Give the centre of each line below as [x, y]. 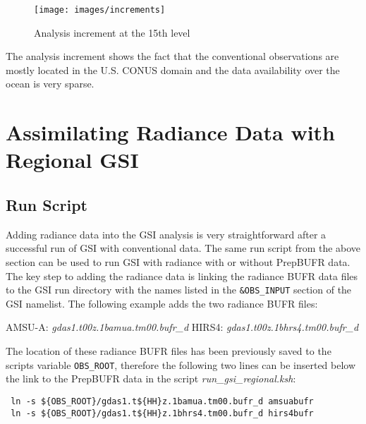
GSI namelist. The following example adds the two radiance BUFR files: [162, 303]
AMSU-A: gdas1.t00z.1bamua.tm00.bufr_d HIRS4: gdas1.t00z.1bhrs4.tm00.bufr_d [182, 327]
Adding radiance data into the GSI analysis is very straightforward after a [166, 234]
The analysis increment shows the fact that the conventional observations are [172, 56]
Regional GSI [72, 160]
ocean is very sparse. [50, 84]
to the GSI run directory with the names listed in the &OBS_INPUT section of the [179, 290]
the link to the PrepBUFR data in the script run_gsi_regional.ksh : [151, 378]
